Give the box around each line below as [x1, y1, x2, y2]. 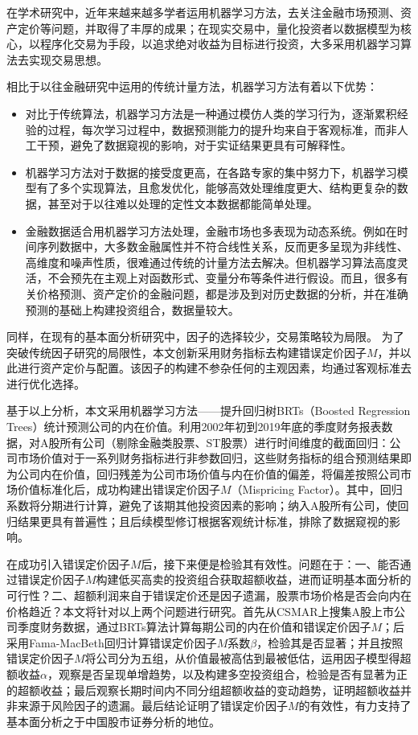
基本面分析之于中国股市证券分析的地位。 [6, 712, 220, 729]
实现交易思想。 [28, 51, 108, 68]
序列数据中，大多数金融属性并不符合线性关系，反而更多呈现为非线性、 [36, 238, 408, 255]
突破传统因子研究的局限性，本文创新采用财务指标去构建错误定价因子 [6, 343, 367, 360]
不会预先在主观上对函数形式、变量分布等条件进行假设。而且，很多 [47, 269, 397, 286]
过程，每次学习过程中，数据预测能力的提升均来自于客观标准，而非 [47, 121, 397, 138]
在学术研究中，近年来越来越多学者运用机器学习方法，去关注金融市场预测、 [6, 4, 400, 20]
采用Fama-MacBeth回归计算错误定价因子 [6, 634, 217, 651]
